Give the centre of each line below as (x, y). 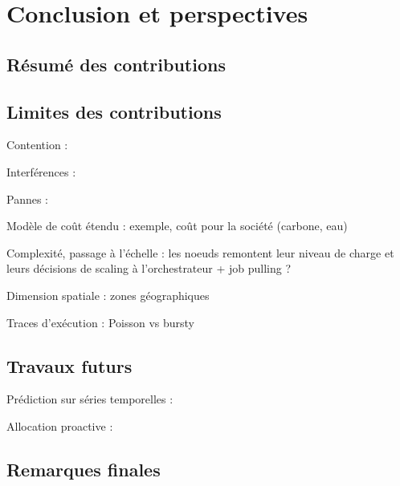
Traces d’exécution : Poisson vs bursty (100, 322)
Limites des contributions (114, 111)
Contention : (37, 145)
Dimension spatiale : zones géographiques (108, 295)
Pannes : (27, 198)
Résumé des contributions (116, 64)
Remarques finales (84, 469)
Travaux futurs (69, 365)
